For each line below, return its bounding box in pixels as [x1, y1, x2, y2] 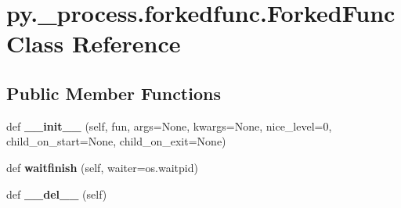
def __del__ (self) [6, 185, 107, 202]
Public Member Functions [6, 81, 221, 105]
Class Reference [6, 27, 181, 59]
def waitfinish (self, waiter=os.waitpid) [6, 159, 198, 175]
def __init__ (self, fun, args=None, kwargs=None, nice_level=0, [6, 117, 332, 134]
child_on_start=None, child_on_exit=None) [6, 133, 226, 149]
